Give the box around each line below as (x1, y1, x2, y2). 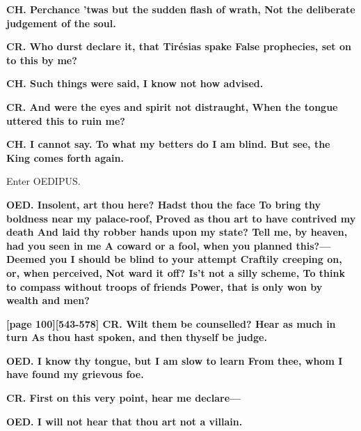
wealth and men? (6, 293, 90, 308)
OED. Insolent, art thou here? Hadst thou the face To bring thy (6, 197, 321, 211)
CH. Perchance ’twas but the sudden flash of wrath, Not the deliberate (6, 2, 355, 16)
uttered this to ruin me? (6, 113, 125, 128)
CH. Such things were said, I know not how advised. (6, 76, 264, 91)
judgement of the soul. (6, 15, 116, 30)
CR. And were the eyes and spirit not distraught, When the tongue (6, 99, 338, 114)
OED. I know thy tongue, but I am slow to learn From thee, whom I (6, 353, 343, 368)
